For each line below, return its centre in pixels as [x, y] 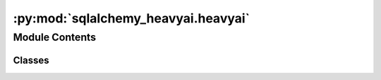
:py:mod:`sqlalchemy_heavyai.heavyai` [132, 18]
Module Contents [55, 37]
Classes [31, 60]
